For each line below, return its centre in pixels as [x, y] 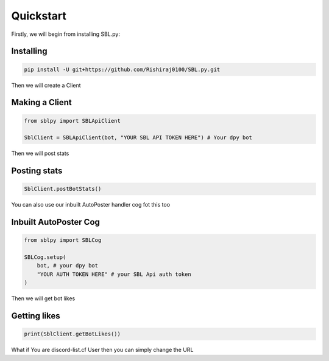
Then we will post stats [40, 153]
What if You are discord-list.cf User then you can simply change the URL [102, 350]
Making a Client [42, 102]
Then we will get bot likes [43, 298]
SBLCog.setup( [45, 257]
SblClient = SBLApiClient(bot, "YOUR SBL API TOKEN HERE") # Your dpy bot [138, 138]
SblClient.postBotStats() [63, 189]
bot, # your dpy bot [68, 266]
